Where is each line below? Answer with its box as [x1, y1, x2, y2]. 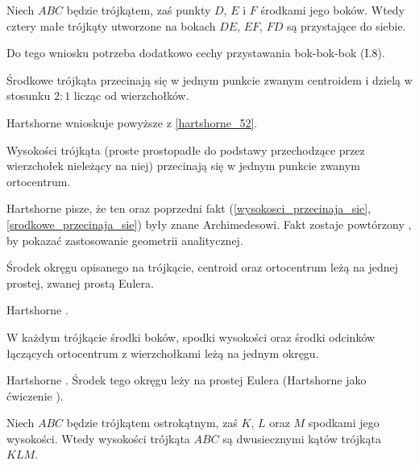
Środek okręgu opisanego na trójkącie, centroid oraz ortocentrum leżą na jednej [6, 259, 399, 276]
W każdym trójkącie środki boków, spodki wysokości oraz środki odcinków [6, 328, 375, 345]
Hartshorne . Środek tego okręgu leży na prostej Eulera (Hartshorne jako [6, 372, 367, 388]
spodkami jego [308, 414, 380, 431]
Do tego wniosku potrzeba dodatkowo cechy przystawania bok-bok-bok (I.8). [6, 44, 385, 61]
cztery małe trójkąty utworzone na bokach [6, 17, 216, 34]
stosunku [6, 87, 51, 104]
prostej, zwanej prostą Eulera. [6, 274, 154, 291]
